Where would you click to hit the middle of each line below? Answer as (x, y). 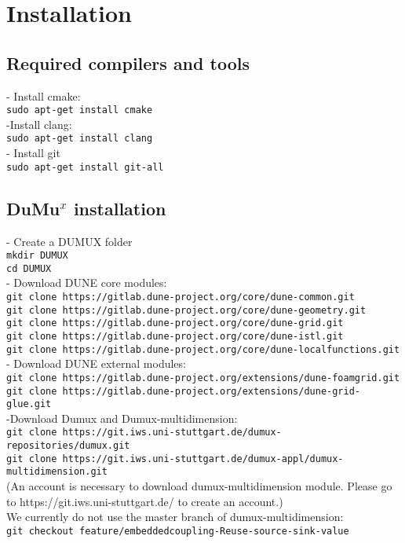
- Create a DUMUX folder (69, 241)
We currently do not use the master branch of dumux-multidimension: (175, 517)
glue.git (29, 404)
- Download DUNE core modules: (87, 283)
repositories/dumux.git (68, 446)
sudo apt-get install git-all (85, 167)
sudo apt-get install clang (80, 139)
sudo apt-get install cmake (80, 110)
